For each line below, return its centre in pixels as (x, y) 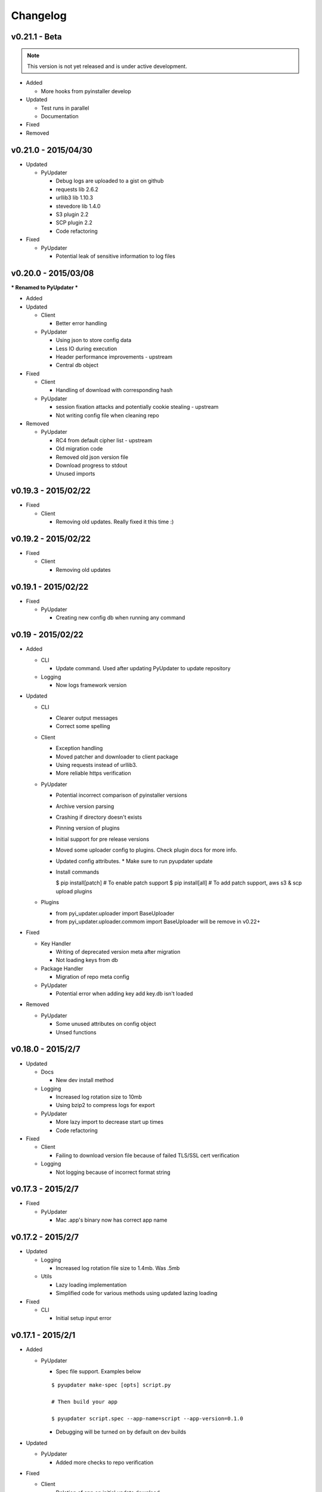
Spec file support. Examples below (98, 1371)
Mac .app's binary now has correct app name (112, 1220)
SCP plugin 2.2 (74, 223)
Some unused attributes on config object (106, 1024)
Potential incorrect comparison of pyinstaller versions (121, 795)
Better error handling (81, 323)
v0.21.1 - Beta (36, 37)
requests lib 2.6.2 (77, 189)
